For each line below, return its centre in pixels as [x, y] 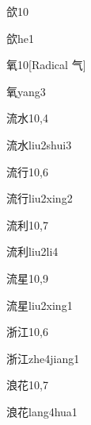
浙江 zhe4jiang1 [43, 358]
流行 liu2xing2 [40, 198]
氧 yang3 [26, 91]
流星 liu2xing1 [40, 305]
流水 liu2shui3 [39, 144]
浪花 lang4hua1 [42, 411]
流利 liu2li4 [32, 251]
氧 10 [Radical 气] [46, 65]
